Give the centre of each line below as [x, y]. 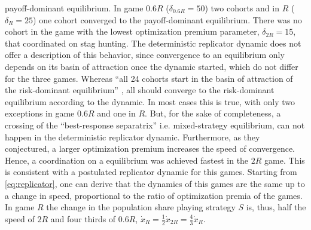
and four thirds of [83, 218]
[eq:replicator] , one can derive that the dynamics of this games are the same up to [155, 183]
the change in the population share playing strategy [141, 207]
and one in [116, 113]
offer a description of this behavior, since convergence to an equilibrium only [145, 55]
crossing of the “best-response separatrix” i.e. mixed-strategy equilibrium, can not [155, 125]
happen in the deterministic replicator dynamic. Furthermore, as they [132, 137]
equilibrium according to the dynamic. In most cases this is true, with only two [150, 101]
